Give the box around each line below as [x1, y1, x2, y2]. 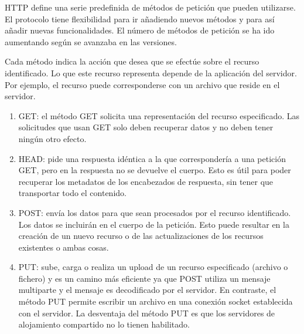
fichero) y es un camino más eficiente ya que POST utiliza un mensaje [18, 272, 271, 284]
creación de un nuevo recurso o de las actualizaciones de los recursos [18, 230, 264, 242]
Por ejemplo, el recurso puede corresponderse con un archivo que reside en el [5, 78, 280, 90]
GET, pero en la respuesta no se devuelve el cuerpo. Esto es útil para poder [18, 164, 291, 176]
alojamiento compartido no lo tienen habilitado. [18, 318, 190, 330]
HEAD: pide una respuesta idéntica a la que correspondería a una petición [18, 152, 286, 164]
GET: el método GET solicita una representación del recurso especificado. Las [18, 109, 300, 122]
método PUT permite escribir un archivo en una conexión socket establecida [18, 295, 293, 308]
